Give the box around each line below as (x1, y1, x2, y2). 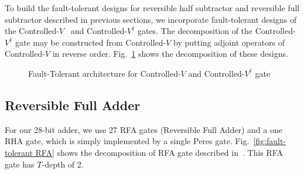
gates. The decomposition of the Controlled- (137, 25, 296, 37)
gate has (5, 158, 35, 170)
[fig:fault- (253, 135, 286, 147)
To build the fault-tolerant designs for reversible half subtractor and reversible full (5, 2, 300, 13)
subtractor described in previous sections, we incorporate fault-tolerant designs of (5, 13, 297, 25)
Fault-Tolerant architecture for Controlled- (28, 67, 181, 79)
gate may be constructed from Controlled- (15, 36, 166, 48)
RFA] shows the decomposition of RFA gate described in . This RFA (35, 146, 283, 158)
